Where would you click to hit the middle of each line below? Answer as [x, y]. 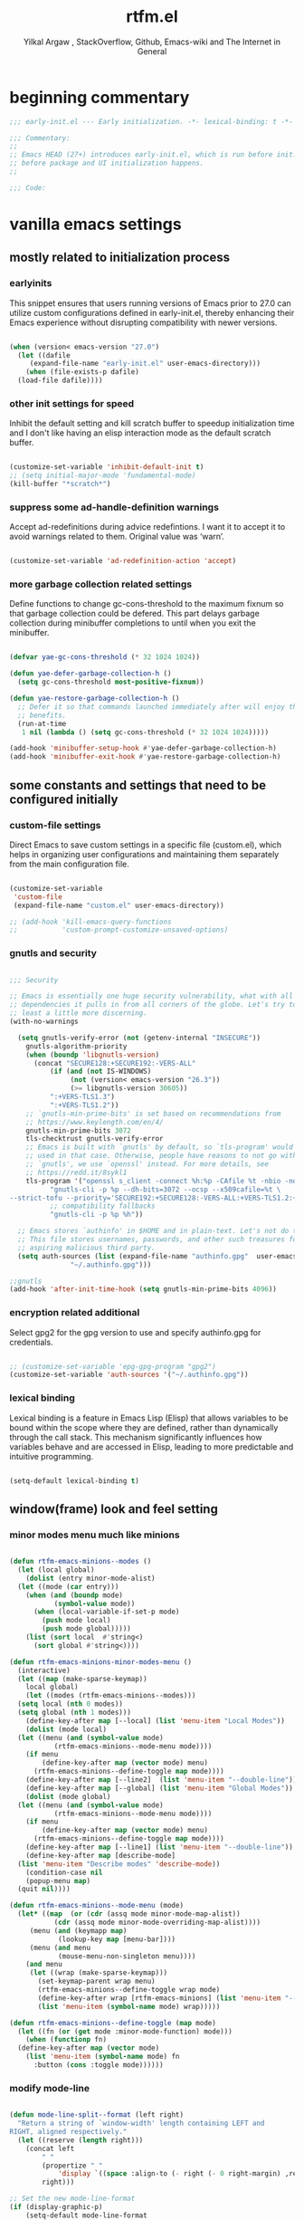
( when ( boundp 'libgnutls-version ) [93, 1055]
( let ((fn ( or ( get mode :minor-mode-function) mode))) [125, 2031]
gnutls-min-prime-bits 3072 [78, 1130]
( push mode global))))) [86, 1629]
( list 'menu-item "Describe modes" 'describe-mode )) [119, 1864]
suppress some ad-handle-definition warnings [114, 507]
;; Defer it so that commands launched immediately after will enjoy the [159, 707]
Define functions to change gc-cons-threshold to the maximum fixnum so [147, 604]
